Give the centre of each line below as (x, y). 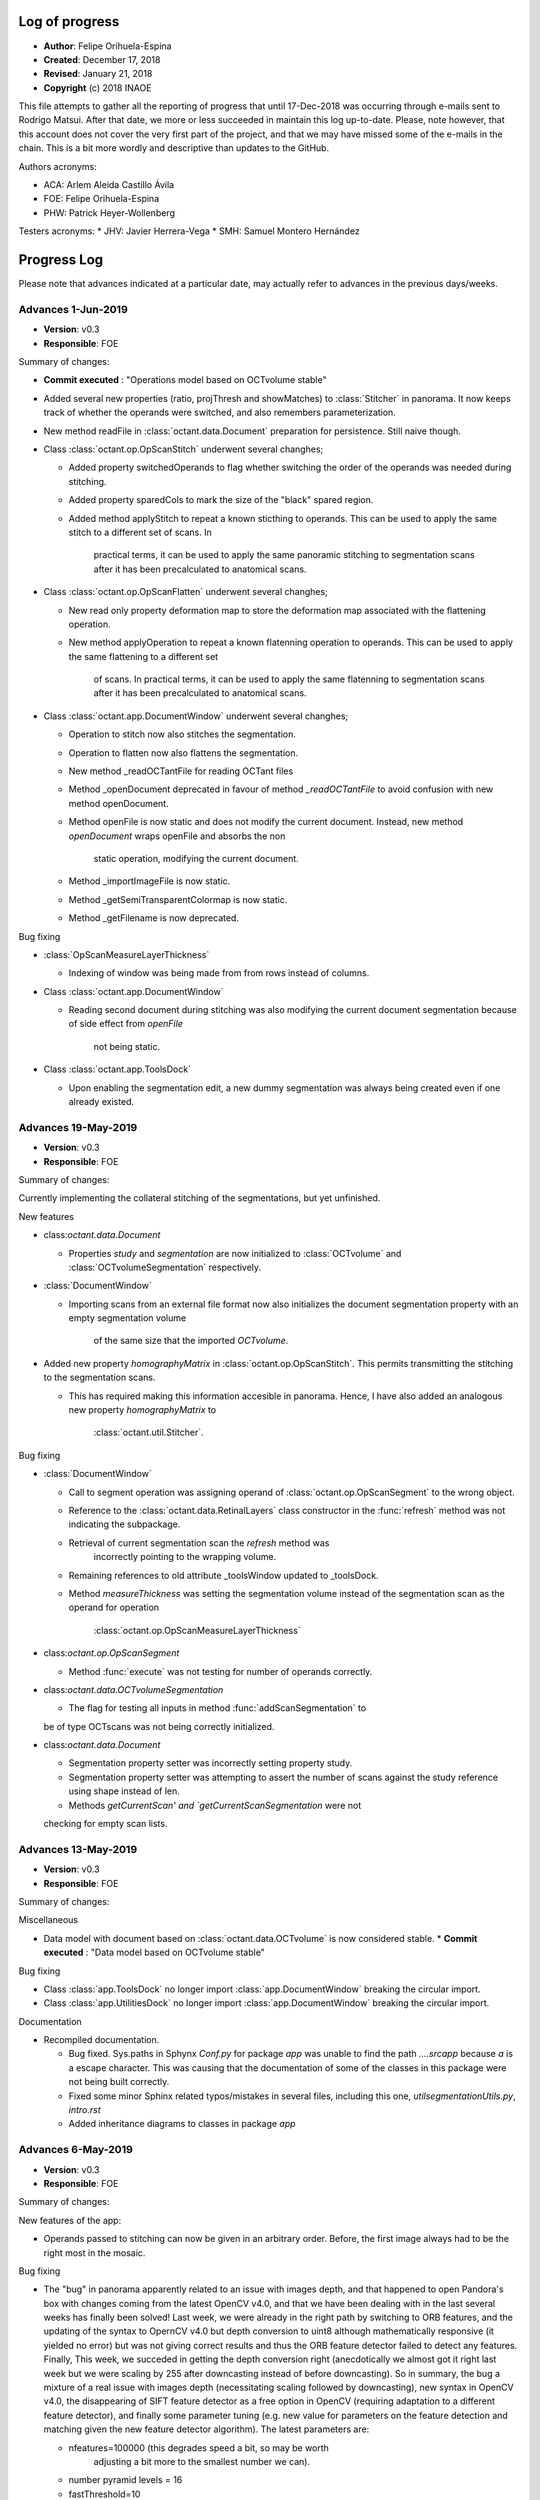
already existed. (101, 1102)
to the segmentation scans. (99, 1377)
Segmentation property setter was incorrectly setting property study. (210, 1763)
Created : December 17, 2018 (102, 59)
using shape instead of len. (124, 1791)
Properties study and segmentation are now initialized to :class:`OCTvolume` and (235, 1253)
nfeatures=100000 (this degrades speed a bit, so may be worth (199, 2447)
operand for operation (114, 1607)
